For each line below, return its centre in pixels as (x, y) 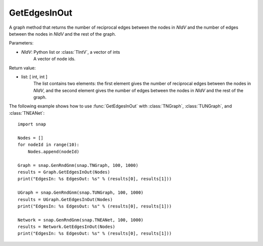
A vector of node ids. (54, 59)
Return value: (22, 68)
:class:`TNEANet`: (27, 113)
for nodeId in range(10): (49, 145)
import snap (32, 124)
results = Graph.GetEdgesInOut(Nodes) (64, 172)
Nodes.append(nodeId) (54, 152)
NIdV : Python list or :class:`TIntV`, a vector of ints (71, 52)
